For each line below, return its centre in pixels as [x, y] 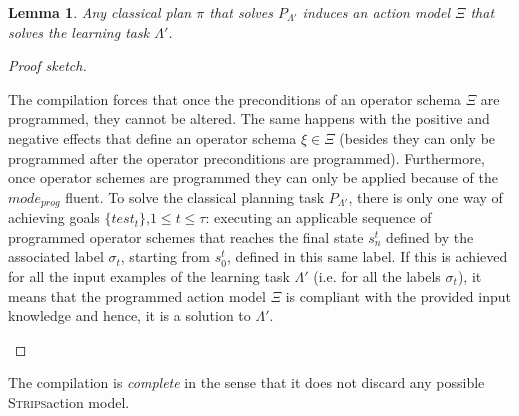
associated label [56, 256]
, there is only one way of [425, 196]
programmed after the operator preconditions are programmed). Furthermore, [246, 157]
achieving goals [54, 217]
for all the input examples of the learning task [149, 275]
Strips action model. [69, 401]
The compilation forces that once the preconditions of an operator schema [235, 98]
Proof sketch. [47, 65]
